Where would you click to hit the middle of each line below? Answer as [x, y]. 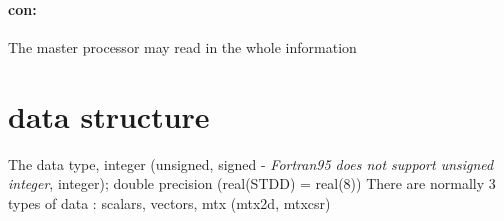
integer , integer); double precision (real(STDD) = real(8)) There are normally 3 [252, 183]
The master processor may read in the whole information [182, 46]
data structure [109, 115]
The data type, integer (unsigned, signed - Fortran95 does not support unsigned [251, 163]
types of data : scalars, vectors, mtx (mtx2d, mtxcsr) [169, 202]
